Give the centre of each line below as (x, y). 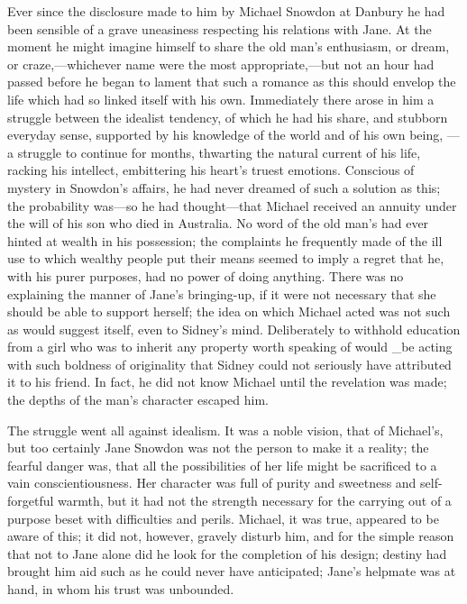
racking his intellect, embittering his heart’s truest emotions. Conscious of (211, 170)
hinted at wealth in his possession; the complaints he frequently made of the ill (225, 240)
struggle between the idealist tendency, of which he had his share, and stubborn (228, 117)
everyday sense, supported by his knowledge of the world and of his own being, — (233, 135)
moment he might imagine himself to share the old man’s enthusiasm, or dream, (229, 46)
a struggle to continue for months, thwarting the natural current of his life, (214, 152)
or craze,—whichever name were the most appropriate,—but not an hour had (221, 64)
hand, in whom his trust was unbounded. (121, 589)
